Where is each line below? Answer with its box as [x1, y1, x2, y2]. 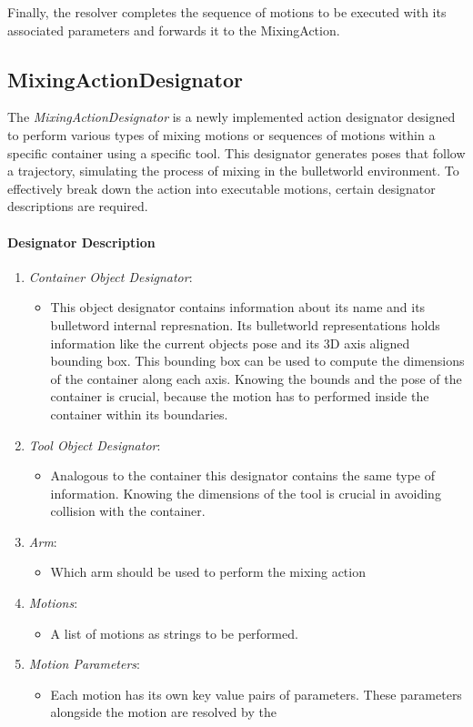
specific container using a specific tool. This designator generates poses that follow [7, 143, 466, 162]
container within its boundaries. [50, 404, 228, 423]
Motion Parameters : [28, 654, 141, 673]
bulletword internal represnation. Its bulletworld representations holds [50, 315, 440, 334]
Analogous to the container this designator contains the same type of [50, 466, 435, 485]
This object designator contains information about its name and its [50, 298, 426, 317]
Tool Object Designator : [28, 435, 161, 454]
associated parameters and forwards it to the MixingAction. [7, 20, 340, 39]
